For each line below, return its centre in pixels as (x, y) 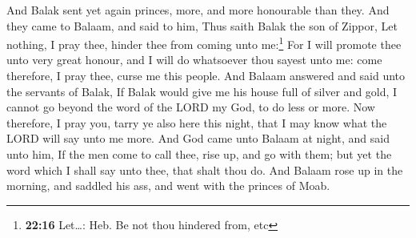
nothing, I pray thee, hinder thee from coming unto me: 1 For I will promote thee (204, 43)
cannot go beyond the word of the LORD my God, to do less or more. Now (191, 107)
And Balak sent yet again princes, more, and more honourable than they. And (198, 10)
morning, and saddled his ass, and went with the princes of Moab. (168, 186)
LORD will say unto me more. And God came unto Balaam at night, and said (198, 138)
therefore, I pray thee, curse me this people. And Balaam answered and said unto (206, 76)
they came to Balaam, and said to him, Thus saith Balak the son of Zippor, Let (202, 25)
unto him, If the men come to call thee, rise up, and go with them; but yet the (199, 154)
